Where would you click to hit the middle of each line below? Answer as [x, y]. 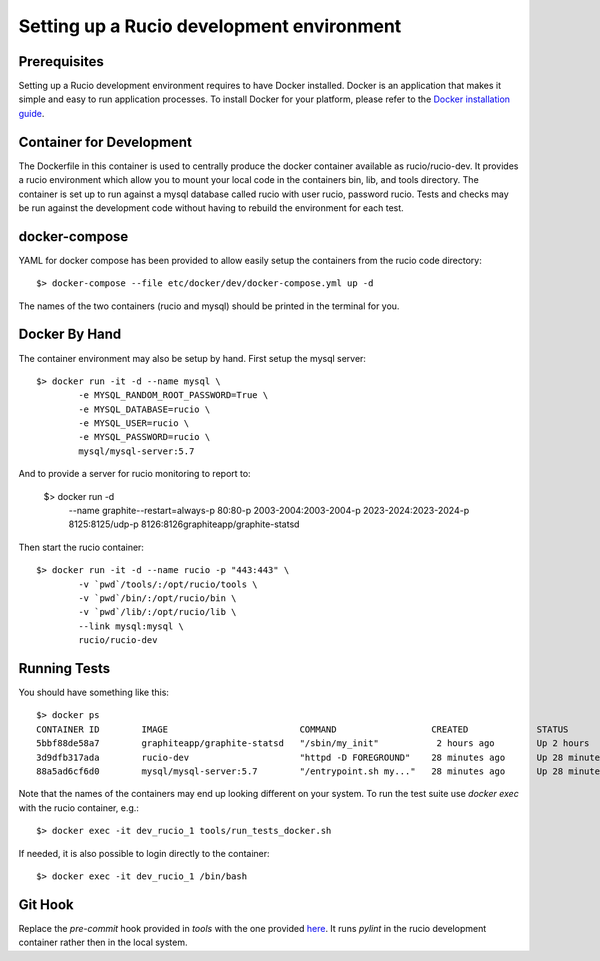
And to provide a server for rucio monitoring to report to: [134, 474]
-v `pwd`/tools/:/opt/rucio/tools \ [168, 584]
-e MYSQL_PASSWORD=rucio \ [144, 437]
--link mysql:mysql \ [131, 626]
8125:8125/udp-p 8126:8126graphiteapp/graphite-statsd [184, 524]
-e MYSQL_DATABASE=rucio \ [144, 409]
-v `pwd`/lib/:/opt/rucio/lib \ [157, 612]
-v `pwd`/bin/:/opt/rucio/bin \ [157, 598]
